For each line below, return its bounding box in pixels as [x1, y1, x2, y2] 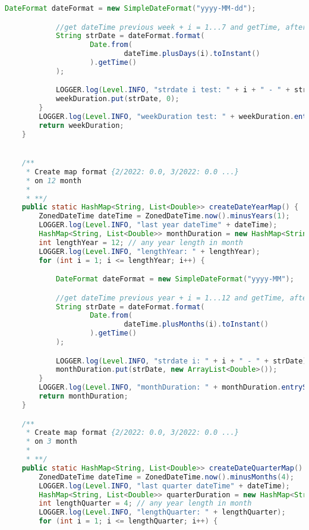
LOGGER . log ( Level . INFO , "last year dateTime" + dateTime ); [39, 221, 278, 230]
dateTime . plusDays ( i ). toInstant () [124, 49, 260, 58]
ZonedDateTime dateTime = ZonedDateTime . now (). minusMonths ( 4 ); [39, 472, 294, 481]
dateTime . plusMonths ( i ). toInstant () [124, 320, 269, 329]
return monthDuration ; [39, 392, 128, 401]
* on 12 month [26, 176, 81, 185]
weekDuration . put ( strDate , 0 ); [55, 95, 179, 104]
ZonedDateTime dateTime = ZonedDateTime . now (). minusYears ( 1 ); [39, 212, 290, 221]
